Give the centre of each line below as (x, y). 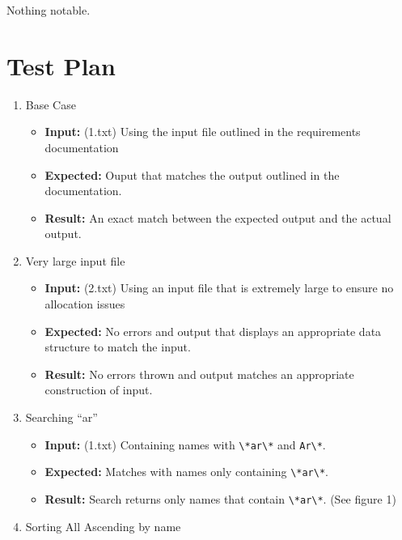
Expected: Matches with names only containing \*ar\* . (186, 472)
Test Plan (61, 65)
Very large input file (75, 260)
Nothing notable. (49, 10)
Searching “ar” (61, 417)
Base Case (51, 104)
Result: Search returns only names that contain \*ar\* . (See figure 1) (220, 498)
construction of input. (99, 390)
